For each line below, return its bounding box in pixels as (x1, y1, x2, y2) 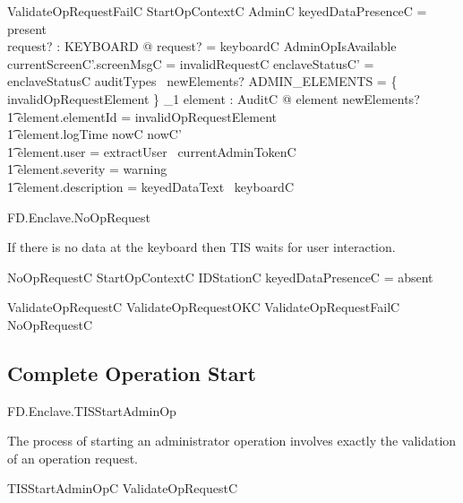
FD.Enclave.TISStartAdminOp (7, 401, 176, 420)
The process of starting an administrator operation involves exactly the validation (7, 431, 457, 450)
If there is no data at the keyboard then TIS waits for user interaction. (7, 238, 396, 256)
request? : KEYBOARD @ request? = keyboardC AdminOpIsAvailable (7, 37, 397, 56)
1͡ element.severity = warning (7, 160, 167, 178)
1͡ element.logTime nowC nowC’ (7, 125, 182, 143)
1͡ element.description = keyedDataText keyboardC (7, 177, 295, 195)
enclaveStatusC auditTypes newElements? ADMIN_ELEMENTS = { (7, 72, 398, 91)
